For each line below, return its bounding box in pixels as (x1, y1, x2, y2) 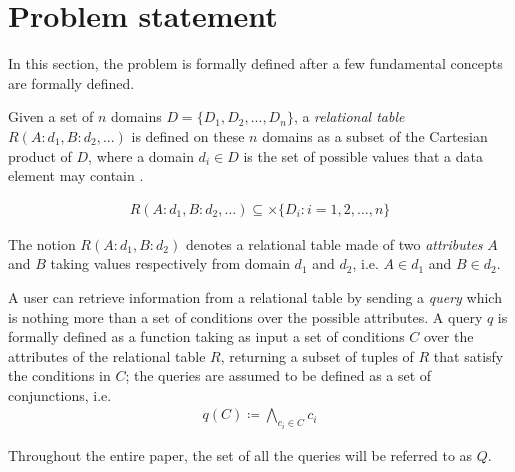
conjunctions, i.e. (8, 384, 112, 405)
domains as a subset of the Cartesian (262, 125, 488, 146)
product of (8, 145, 72, 166)
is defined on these (131, 125, 245, 146)
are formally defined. (8, 72, 135, 93)
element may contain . (8, 165, 144, 186)
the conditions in (8, 365, 111, 386)
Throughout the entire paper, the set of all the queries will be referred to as (8, 444, 473, 465)
